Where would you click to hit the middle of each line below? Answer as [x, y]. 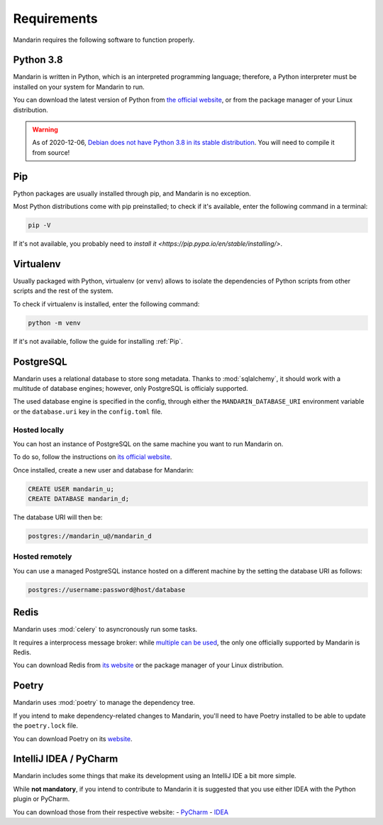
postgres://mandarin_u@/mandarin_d [90, 536]
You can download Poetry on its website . [73, 738]
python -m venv [54, 323]
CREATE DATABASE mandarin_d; [79, 499]
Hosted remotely [43, 556]
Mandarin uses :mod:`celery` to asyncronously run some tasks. [105, 630]
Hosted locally [38, 430]
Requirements [56, 18]
